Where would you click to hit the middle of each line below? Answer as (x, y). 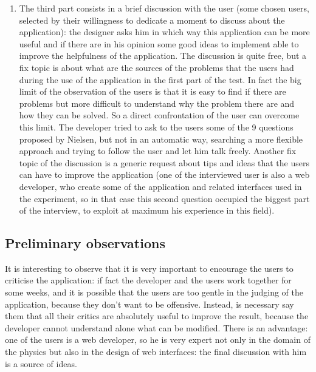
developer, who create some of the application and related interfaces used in (160, 186)
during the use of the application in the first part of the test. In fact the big (160, 79)
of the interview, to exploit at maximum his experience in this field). (147, 210)
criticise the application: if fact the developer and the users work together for (148, 280)
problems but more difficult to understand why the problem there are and (157, 103)
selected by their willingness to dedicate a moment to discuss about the (152, 20)
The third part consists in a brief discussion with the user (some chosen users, (164, 8)
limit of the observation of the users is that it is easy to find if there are (153, 91)
